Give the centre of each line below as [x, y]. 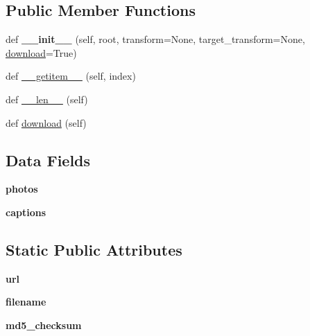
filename [26, 302]
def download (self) [46, 122]
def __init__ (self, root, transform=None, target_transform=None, [155, 39]
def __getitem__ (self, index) [71, 76]
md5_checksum [44, 325]
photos [22, 189]
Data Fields [48, 160]
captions [26, 212]
